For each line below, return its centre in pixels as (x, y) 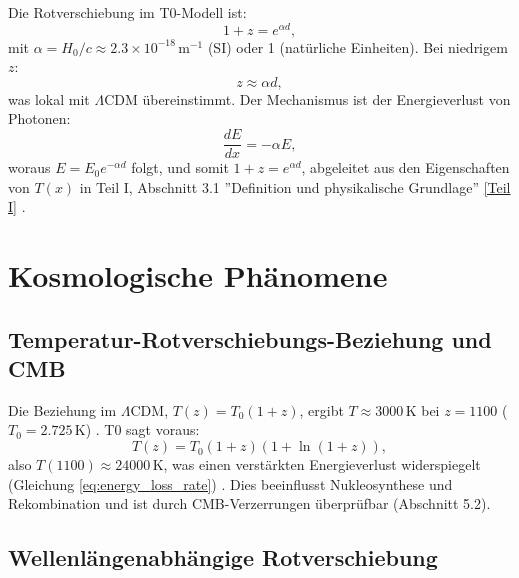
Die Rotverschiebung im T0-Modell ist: (127, 12)
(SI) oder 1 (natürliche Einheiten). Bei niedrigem (357, 46)
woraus (29, 167)
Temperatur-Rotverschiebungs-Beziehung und (250, 338)
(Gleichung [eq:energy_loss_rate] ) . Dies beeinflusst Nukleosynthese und (230, 483)
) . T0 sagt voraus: (142, 429)
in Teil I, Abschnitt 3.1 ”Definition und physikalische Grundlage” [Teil (295, 186)
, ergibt (321, 409)
